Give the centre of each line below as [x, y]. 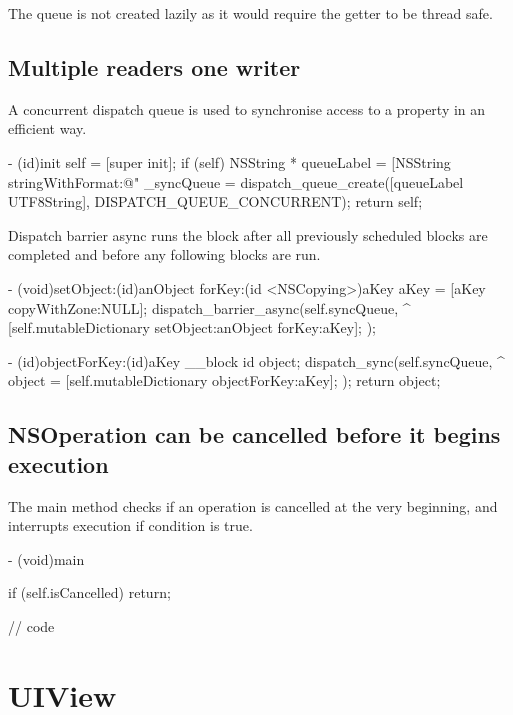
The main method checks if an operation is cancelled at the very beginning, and [253, 505]
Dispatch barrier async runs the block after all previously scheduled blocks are [248, 234]
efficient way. [47, 128]
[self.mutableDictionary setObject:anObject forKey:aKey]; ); [192, 327]
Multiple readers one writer [154, 66]
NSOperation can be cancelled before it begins [254, 434]
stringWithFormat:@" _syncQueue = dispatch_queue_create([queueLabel [236, 181]
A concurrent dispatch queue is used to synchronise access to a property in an [247, 108]
